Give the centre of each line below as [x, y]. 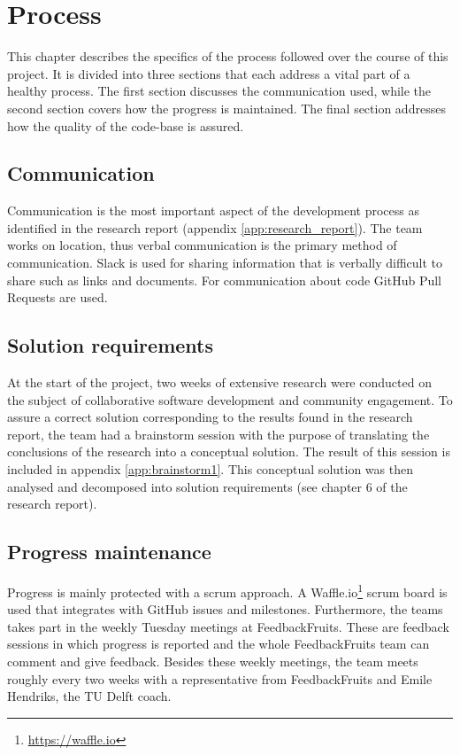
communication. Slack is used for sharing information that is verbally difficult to [225, 263]
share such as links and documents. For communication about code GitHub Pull [224, 280]
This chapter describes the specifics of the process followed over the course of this [228, 56]
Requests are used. [57, 297]
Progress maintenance [109, 552]
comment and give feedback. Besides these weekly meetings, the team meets [213, 662]
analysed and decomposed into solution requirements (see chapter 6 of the [207, 486]
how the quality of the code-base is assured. [126, 125]
